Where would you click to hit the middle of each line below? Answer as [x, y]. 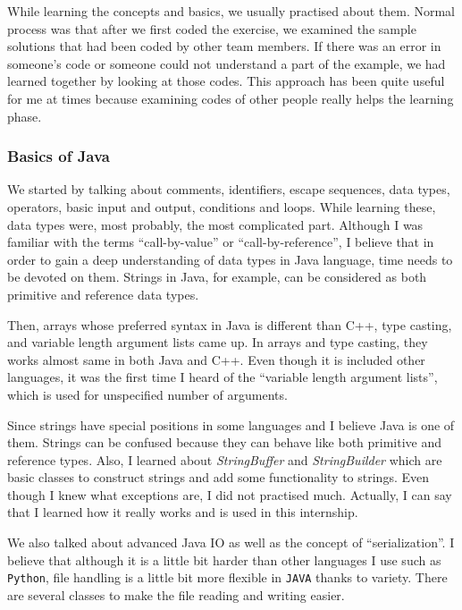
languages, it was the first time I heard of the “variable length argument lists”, [223, 377]
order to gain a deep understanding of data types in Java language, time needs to [230, 259]
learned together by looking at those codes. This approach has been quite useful [226, 81]
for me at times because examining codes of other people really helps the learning [231, 98]
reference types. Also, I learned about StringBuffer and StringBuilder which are [225, 459]
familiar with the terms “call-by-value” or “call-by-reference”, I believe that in [221, 242]
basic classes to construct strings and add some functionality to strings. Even [218, 477]
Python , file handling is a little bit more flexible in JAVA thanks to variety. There [227, 577]
